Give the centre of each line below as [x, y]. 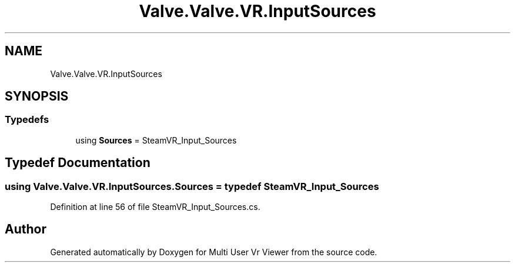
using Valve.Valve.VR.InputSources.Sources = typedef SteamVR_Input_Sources [192, 186]
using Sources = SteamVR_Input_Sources [156, 140]
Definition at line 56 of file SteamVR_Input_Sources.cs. [155, 207]
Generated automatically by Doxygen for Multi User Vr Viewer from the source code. [214, 252]
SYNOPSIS [37, 96]
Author [26, 229]
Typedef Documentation [78, 163]
